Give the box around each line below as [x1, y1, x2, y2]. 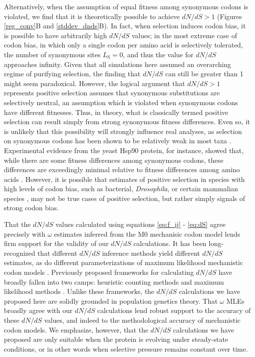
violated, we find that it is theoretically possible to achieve [4, 11, 180, 21]
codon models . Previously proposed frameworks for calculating [4, 267, 194, 277]
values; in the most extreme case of [131, 30, 237, 40]
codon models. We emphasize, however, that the [4, 324, 149, 335]
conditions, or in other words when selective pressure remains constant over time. [4, 343, 248, 354]
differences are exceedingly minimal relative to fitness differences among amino [4, 164, 240, 175]
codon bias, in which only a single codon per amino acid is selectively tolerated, [4, 40, 243, 50]
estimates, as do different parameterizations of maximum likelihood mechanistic [4, 257, 243, 268]
